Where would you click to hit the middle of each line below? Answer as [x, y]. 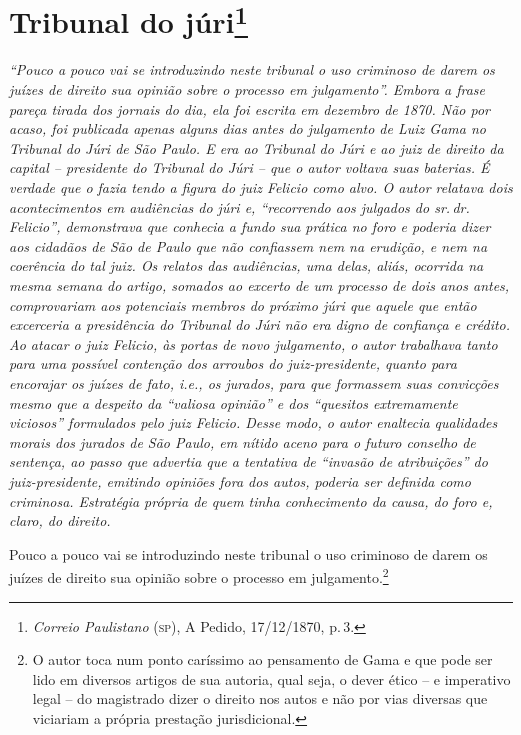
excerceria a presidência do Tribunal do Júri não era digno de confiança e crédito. [260, 324]
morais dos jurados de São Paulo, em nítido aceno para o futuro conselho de [242, 441]
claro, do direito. [60, 520]
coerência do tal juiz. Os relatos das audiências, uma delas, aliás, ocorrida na [246, 265]
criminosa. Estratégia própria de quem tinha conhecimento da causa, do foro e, [251, 500]
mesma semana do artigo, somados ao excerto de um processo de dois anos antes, [259, 284]
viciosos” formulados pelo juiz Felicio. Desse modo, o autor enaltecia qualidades [253, 422]
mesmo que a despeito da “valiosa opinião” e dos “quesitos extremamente [233, 402]
